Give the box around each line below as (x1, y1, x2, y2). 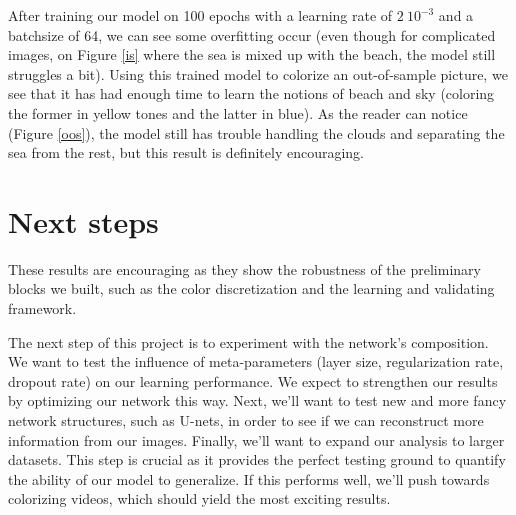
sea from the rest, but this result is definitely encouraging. (8, 142, 364, 163)
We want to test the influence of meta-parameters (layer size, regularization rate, (8, 351, 504, 372)
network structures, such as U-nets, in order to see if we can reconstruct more (8, 410, 484, 431)
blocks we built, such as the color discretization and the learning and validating (8, 278, 495, 299)
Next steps (8, 200, 159, 241)
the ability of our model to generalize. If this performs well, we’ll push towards (8, 468, 490, 489)
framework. (8, 298, 77, 319)
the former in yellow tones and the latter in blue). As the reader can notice (8, 102, 468, 123)
